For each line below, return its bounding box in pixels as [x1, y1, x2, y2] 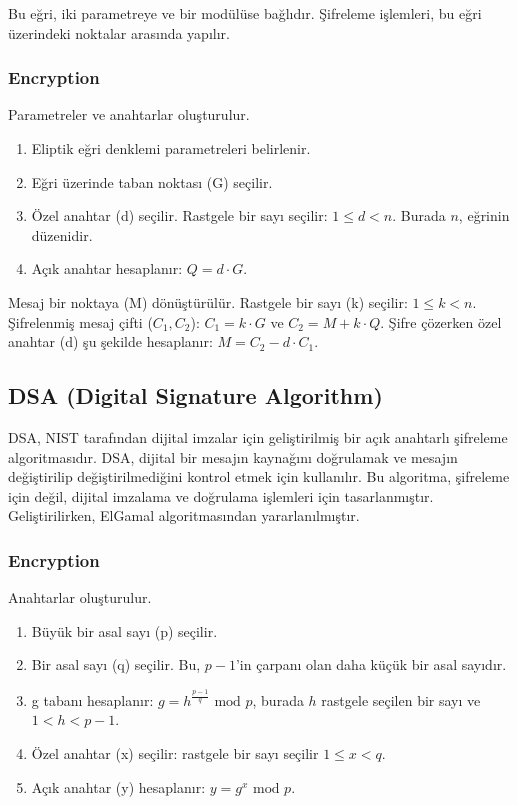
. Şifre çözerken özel [380, 311, 502, 332]
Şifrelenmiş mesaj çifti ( [8, 311, 153, 332]
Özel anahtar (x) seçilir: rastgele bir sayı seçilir [31, 743, 319, 763]
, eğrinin [458, 205, 510, 226]
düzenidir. [31, 224, 93, 245]
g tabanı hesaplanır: [31, 689, 154, 710]
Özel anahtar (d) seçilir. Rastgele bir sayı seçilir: [31, 205, 328, 226]
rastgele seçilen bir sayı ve [321, 689, 481, 710]
